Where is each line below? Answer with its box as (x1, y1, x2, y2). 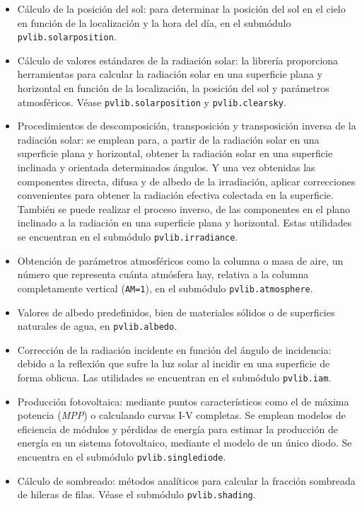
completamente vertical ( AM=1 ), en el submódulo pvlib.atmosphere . (17, 280, 313, 295)
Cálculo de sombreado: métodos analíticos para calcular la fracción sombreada (17, 473, 356, 488)
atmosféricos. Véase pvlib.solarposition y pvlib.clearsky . (17, 94, 286, 109)
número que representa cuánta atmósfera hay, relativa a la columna (17, 267, 309, 282)
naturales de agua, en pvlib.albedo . (17, 318, 177, 333)
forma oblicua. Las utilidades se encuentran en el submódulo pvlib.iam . (17, 369, 332, 384)
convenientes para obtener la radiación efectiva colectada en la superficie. (17, 188, 334, 202)
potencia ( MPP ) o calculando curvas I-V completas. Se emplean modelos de (17, 408, 346, 422)
